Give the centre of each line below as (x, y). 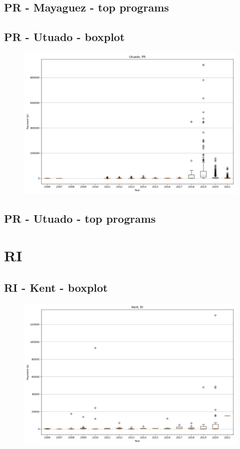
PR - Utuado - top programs (80, 218)
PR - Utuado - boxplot (64, 37)
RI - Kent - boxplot (56, 287)
